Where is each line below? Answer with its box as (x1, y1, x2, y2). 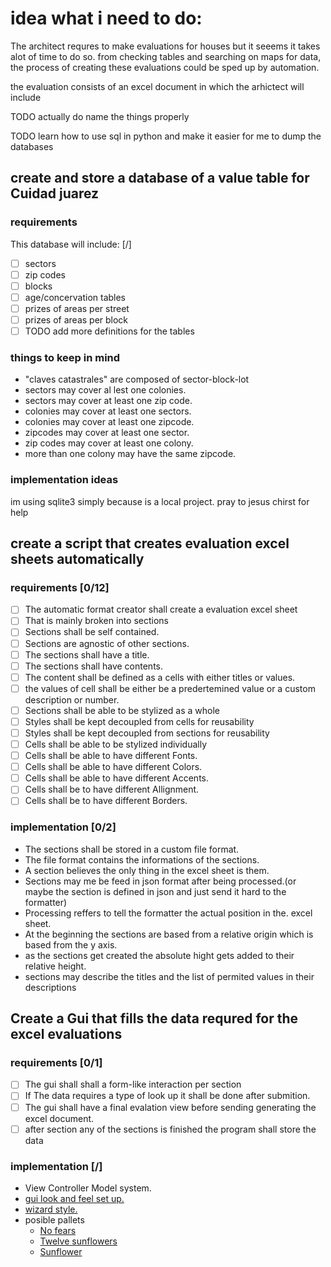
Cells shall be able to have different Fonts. (24, 750, 198, 762)
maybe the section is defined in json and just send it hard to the (24, 885, 287, 897)
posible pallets (24, 1213, 85, 1226)
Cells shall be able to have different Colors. (24, 761, 203, 773)
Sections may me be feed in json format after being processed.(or (24, 875, 297, 887)
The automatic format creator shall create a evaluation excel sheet (24, 603, 298, 616)
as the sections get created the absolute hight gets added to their (24, 949, 295, 961)
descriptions (24, 981, 77, 993)
